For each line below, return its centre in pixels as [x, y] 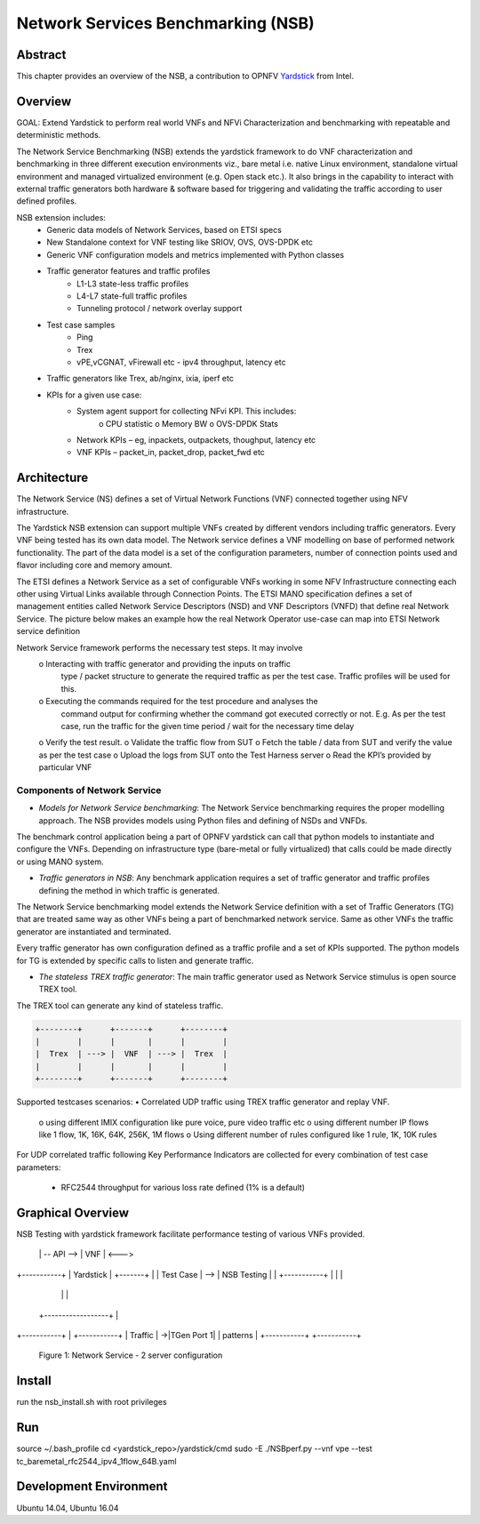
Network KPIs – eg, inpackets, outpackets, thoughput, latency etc [196, 439]
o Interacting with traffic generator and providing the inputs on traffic [164, 663]
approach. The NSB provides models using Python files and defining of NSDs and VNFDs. [203, 820]
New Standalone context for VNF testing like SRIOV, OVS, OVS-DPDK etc [180, 242]
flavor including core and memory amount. [94, 565]
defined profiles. [47, 201]
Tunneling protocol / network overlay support [160, 309]
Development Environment [92, 1486]
